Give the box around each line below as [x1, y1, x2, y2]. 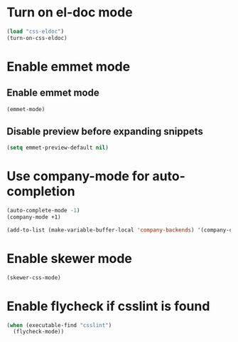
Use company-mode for [6, 168, 150, 185]
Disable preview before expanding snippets [6, 125, 204, 138]
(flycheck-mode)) [13, 328, 65, 336]
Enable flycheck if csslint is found [6, 298, 210, 314]
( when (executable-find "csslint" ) [6, 321, 112, 328]
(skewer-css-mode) [6, 274, 61, 281]
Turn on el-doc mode [6, 4, 133, 21]
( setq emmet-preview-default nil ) [6, 144, 109, 152]
